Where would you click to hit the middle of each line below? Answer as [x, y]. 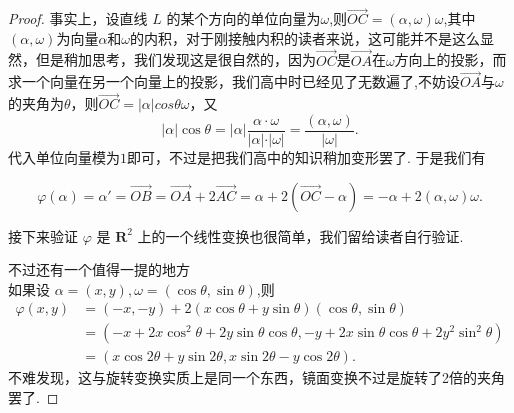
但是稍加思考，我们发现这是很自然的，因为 [175, 59]
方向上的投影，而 [450, 59]
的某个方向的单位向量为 [243, 18]
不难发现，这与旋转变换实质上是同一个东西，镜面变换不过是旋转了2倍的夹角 [256, 377]
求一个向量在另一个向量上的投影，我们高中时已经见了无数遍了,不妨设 [234, 81]
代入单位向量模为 [64, 156]
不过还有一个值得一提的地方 [99, 269]
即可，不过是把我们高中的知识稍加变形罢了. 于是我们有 [306, 156]
